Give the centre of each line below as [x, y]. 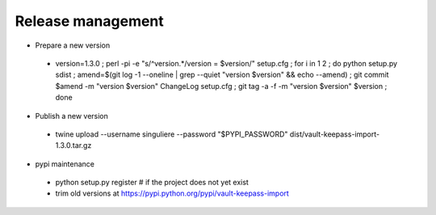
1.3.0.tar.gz [73, 145]
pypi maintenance [65, 164]
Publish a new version [72, 116]
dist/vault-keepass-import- [334, 134]
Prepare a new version [73, 45]
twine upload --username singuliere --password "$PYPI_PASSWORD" [172, 134]
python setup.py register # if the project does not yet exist [152, 183]
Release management [90, 21]
